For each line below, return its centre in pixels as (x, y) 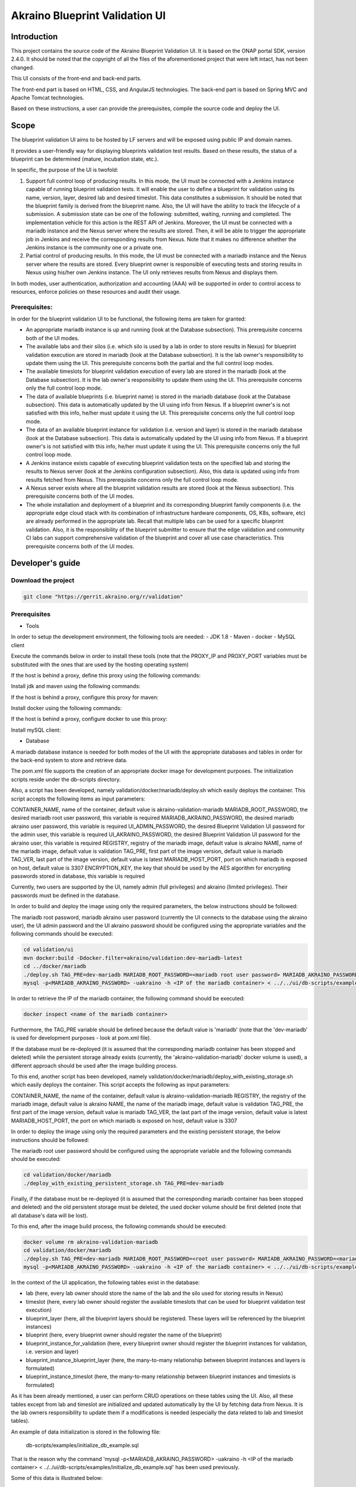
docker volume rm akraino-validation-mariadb (91, 1242)
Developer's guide (46, 563)
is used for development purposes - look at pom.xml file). (81, 1038)
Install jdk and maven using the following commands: (76, 686)
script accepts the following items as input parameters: (78, 799)
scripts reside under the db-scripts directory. (66, 779)
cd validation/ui (49, 950)
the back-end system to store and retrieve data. (69, 760)
